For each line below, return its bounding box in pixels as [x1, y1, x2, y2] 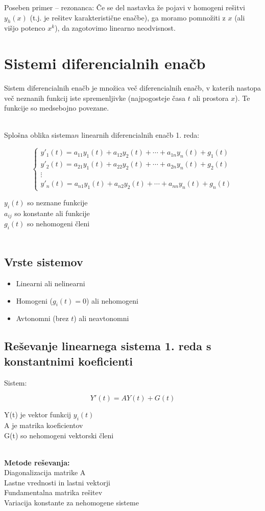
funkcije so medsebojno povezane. [4, 102, 109, 113]
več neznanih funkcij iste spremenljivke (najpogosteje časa [4, 92, 186, 103]
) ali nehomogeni [86, 295, 138, 306]
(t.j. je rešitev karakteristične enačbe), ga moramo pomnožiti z [30, 12, 226, 23]
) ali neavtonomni [74, 313, 129, 324]
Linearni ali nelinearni [16, 278, 85, 288]
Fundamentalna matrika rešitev [4, 487, 103, 498]
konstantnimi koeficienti [4, 353, 133, 369]
